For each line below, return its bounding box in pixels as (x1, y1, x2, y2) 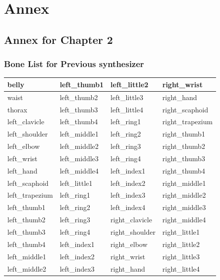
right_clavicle (110, 214, 152, 225)
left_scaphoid (7, 177, 49, 188)
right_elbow (110, 239, 147, 249)
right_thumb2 (162, 141, 205, 151)
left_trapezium (7, 190, 53, 200)
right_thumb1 (162, 129, 205, 139)
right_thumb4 (162, 165, 205, 175)
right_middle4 (162, 214, 206, 225)
